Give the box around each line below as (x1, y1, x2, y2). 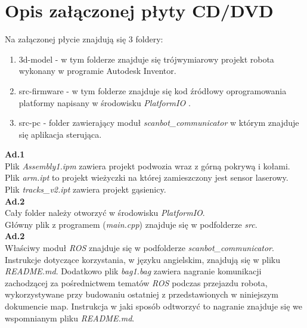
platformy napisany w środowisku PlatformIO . (18, 96, 191, 109)
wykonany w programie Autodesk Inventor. (18, 64, 176, 77)
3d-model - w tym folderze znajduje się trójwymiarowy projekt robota (18, 52, 274, 65)
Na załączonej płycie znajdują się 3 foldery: (5, 33, 163, 45)
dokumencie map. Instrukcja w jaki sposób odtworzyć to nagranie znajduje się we (5, 300, 302, 312)
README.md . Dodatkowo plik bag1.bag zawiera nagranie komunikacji (5, 265, 262, 277)
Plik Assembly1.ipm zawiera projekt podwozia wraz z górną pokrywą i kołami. (5, 159, 290, 172)
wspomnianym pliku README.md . (5, 311, 135, 324)
